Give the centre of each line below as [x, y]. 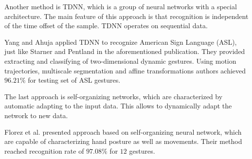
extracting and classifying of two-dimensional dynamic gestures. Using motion [120, 61]
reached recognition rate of [44, 150]
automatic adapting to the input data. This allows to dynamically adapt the [118, 106]
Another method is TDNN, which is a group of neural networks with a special [121, 6]
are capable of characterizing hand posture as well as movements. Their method [123, 141]
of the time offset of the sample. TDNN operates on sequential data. [106, 26]
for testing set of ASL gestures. [74, 80]
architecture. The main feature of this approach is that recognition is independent [126, 16]
